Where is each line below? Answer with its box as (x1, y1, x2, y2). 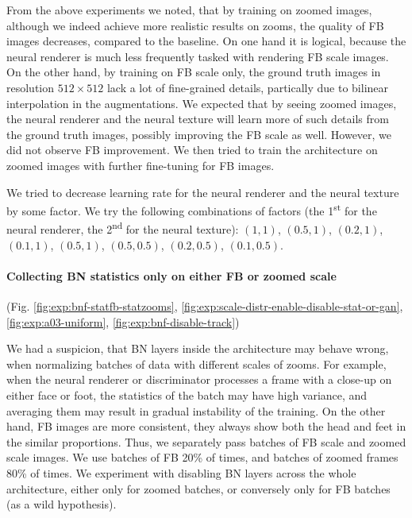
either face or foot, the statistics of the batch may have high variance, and (6, 386, 368, 403)
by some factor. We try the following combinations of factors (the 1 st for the (6, 200, 377, 218)
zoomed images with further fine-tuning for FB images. (6, 157, 275, 173)
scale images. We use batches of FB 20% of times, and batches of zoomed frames (6, 449, 399, 466)
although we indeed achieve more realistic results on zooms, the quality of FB (6, 17, 384, 33)
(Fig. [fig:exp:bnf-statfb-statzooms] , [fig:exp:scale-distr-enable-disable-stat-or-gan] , (6, 298, 403, 315)
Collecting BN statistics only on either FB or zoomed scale (6, 267, 337, 284)
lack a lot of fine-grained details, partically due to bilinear (106, 79, 389, 95)
